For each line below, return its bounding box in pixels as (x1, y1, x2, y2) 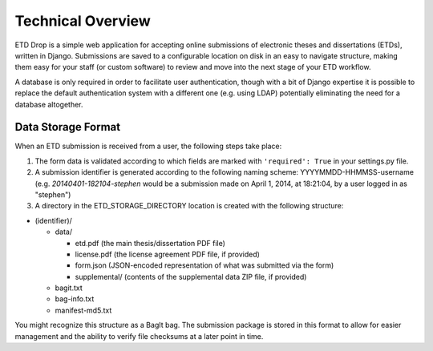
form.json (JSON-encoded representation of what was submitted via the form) (75, 260, 334, 270)
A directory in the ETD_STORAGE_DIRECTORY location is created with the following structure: (34, 201, 344, 211)
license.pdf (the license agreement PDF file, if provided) (75, 249, 261, 259)
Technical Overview (14, 12, 152, 30)
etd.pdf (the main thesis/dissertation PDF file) (75, 238, 226, 248)
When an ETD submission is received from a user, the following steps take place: (14, 141, 282, 151)
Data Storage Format (14, 120, 120, 134)
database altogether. (14, 99, 83, 109)
